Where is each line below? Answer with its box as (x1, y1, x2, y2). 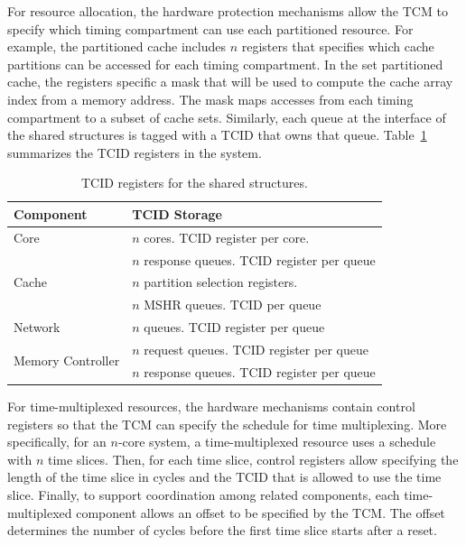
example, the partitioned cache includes (7, 37, 227, 56)
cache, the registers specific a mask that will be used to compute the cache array (7, 72, 453, 91)
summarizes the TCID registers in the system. (7, 143, 262, 162)
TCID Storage (132, 204, 222, 223)
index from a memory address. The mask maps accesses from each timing (7, 89, 414, 108)
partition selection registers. (144, 272, 298, 291)
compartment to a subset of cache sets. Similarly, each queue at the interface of (7, 107, 446, 126)
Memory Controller (14, 351, 120, 370)
